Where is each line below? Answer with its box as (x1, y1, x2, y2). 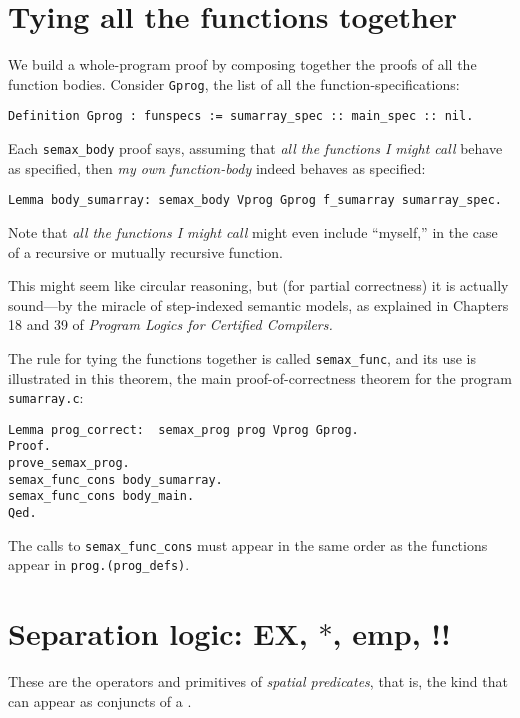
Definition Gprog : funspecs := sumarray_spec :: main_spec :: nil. (8, 109, 474, 124)
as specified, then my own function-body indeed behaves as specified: (8, 157, 426, 178)
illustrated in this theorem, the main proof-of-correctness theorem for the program (8, 367, 512, 388)
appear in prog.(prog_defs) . (8, 554, 190, 575)
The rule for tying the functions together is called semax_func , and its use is (8, 347, 476, 368)
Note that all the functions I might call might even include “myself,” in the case (8, 221, 498, 242)
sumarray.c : (8, 387, 84, 408)
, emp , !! (332, 613, 451, 654)
